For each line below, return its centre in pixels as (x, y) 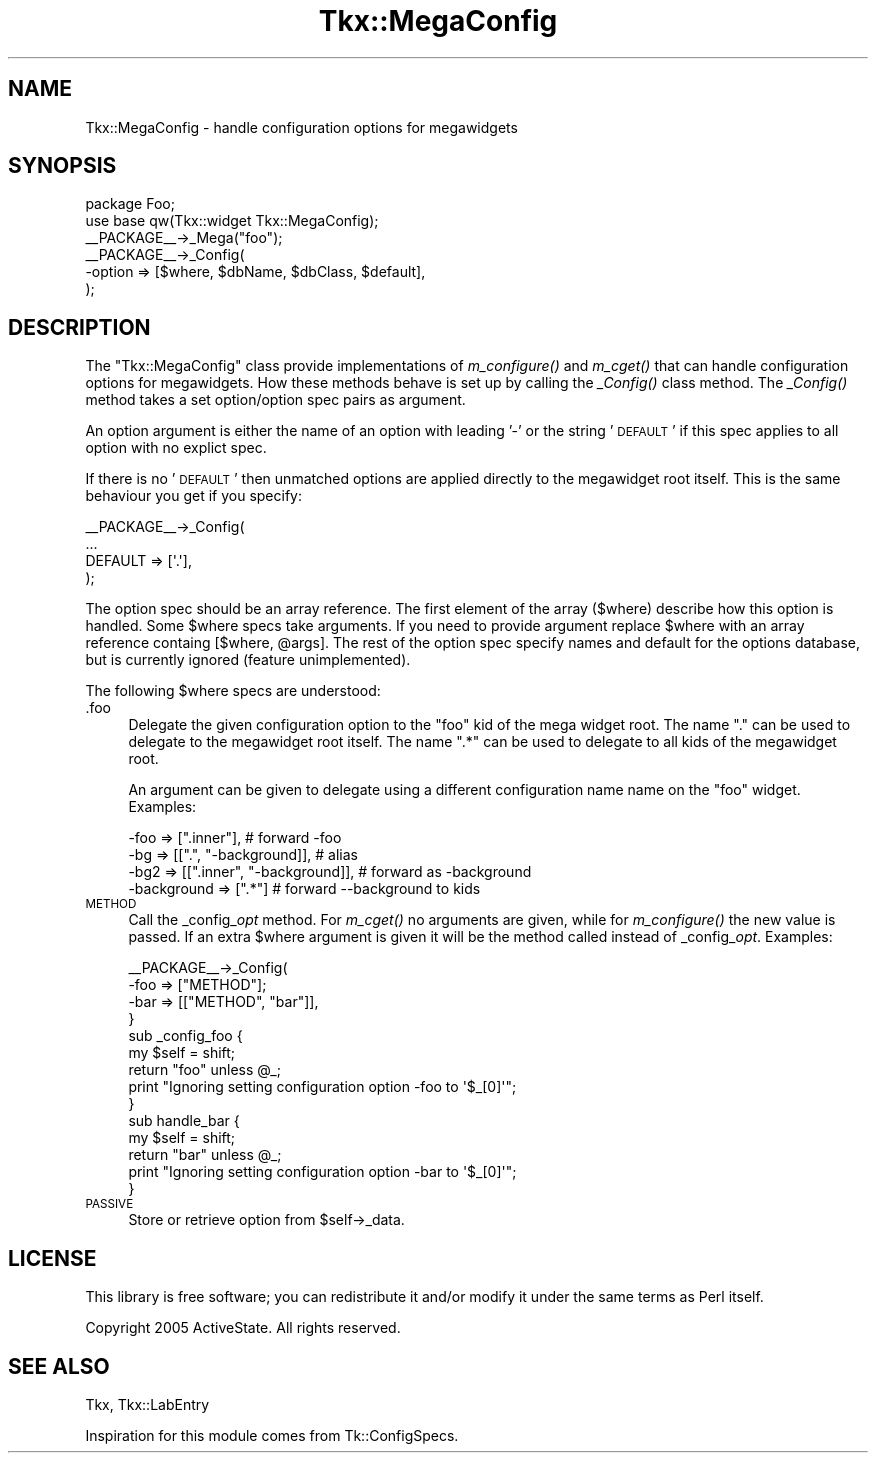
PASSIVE (109, 1204)
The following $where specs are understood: (233, 691)
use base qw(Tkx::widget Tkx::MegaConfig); (232, 221)
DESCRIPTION (79, 327)
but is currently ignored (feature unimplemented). (248, 660)
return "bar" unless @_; (205, 1155)
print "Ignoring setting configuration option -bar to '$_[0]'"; (322, 1172)
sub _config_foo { (185, 1036)
